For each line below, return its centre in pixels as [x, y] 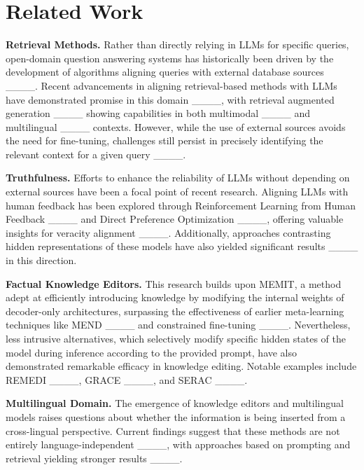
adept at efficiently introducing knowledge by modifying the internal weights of [175, 297]
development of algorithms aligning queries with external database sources [165, 72]
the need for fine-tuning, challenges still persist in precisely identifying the [164, 140]
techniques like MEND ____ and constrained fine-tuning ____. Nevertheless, [178, 325]
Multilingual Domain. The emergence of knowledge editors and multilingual [175, 403]
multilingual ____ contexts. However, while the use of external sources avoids [176, 126]
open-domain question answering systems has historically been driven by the [170, 58]
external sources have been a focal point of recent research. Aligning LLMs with [177, 192]
